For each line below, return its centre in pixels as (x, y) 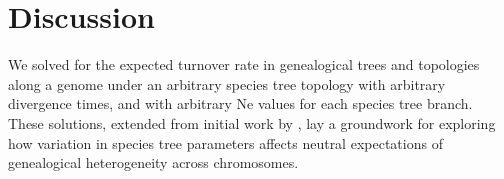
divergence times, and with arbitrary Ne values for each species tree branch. (240, 103)
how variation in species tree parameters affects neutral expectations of (225, 142)
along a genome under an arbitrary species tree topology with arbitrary (227, 83)
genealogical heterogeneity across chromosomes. (153, 162)
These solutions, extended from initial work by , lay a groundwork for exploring (252, 122)
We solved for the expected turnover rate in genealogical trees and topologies (244, 64)
